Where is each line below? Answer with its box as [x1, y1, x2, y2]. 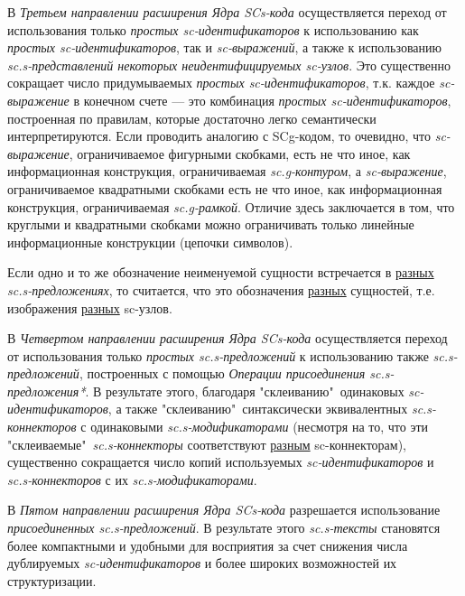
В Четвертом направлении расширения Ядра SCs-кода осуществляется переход [7, 329, 448, 348]
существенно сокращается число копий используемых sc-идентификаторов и [7, 452, 434, 471]
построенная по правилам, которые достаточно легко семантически [7, 108, 377, 127]
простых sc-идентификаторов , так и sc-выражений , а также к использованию [7, 38, 442, 57]
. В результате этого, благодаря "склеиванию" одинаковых [85, 381, 405, 400]
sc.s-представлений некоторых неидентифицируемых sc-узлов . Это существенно [7, 55, 451, 74]
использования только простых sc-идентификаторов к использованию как [7, 20, 419, 39]
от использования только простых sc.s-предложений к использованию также [7, 346, 429, 365]
